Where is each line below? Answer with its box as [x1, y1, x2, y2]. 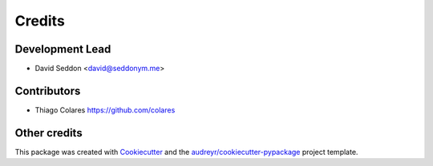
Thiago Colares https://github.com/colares [34, 105, 176, 115]
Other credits [14, 126, 83, 140]
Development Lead [14, 42, 111, 56]
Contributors [14, 84, 81, 97]
